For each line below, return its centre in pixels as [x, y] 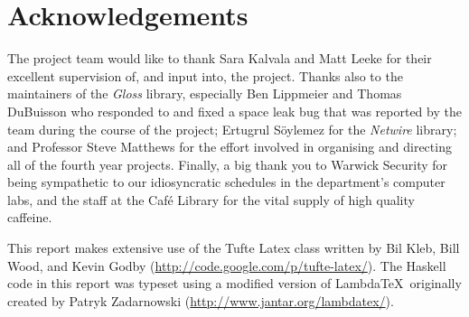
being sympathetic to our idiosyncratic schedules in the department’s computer [226, 182]
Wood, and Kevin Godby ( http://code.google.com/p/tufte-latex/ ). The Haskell [227, 265]
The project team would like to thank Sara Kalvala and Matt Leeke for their [220, 58]
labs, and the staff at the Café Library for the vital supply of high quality [211, 199]
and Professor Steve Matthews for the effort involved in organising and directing [230, 147]
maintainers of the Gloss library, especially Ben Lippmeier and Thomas [205, 93]
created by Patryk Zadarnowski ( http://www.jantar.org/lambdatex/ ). [201, 300]
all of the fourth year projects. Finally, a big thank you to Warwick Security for [228, 164]
